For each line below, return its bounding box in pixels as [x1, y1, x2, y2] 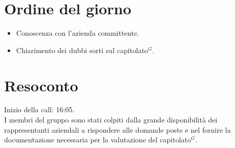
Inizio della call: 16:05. [4, 104, 75, 115]
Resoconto [4, 75, 78, 95]
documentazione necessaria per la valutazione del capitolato [4, 134, 191, 145]
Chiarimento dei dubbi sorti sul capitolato [16, 44, 148, 55]
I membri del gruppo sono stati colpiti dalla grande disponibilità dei [4, 114, 218, 125]
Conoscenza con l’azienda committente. [16, 28, 139, 38]
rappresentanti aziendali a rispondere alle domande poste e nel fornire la [4, 124, 231, 135]
